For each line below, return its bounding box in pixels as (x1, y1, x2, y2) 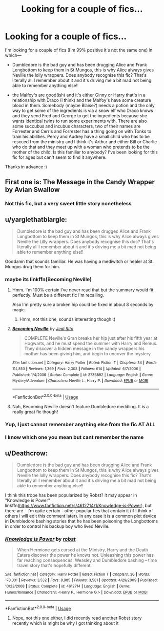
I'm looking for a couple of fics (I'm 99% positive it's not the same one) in (5, 47, 153, 53)
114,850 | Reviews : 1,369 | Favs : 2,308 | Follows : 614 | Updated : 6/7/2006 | (12, 367, 141, 371)
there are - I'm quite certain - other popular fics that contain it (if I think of (5, 508, 153, 514)
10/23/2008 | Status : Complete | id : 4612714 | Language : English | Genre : (5, 584, 131, 588)
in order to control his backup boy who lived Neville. (5, 523, 110, 529)
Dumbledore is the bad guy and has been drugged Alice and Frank (17, 228, 151, 234)
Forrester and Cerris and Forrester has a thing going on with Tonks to (12, 128, 152, 134)
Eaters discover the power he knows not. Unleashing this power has (17, 552, 154, 558)
